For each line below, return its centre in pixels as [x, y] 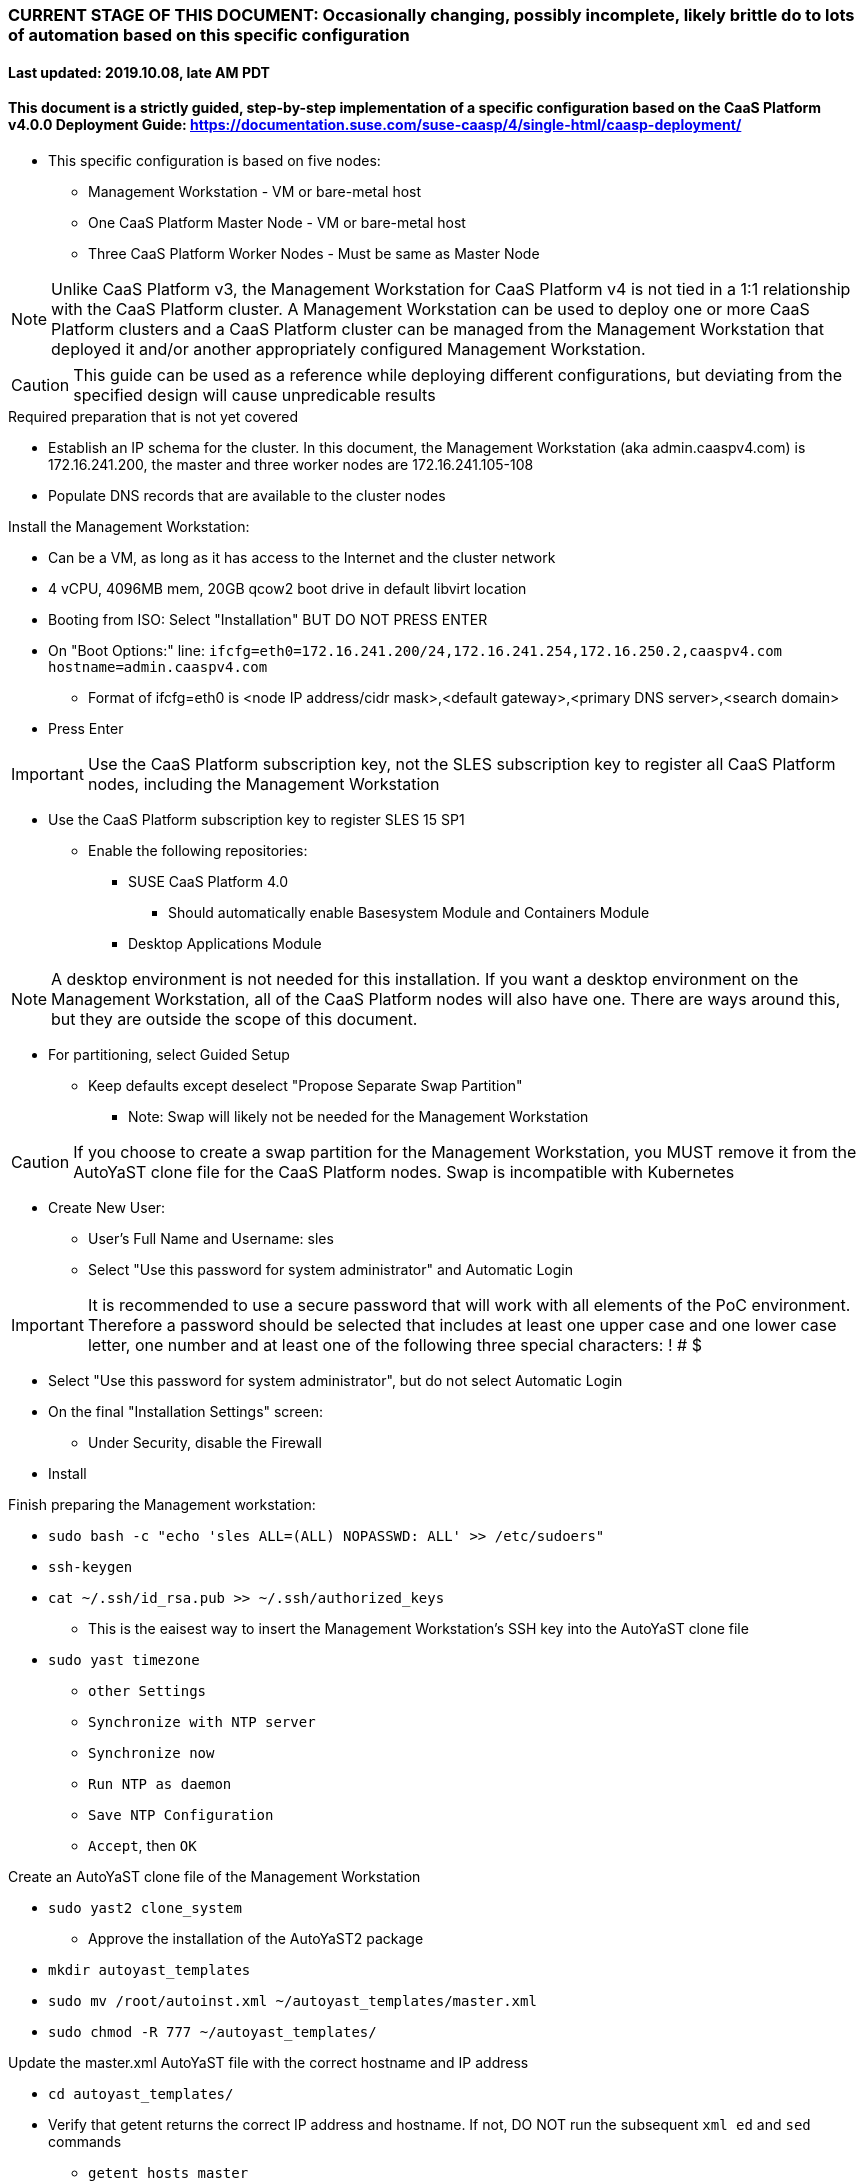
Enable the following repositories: [198, 850]
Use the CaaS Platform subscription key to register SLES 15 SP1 [256, 819]
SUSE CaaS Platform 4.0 [208, 881]
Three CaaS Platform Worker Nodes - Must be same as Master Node [314, 253]
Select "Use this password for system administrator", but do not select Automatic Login [335, 1380]
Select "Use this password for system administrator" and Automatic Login [330, 1269]
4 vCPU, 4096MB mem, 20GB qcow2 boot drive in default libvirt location [287, 588]
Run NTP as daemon [160, 1783]
